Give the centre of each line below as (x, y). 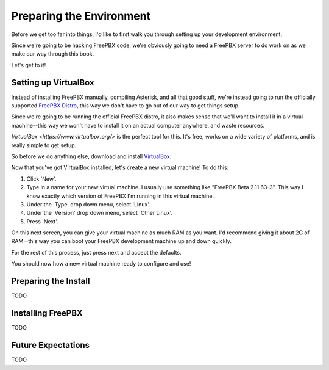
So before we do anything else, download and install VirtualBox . (91, 156)
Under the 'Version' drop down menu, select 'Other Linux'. (100, 213)
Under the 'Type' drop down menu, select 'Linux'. (88, 204)
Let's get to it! (29, 65)
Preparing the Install (51, 281)
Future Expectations (51, 345)
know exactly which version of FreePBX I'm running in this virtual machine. (120, 196)
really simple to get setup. (44, 145)
